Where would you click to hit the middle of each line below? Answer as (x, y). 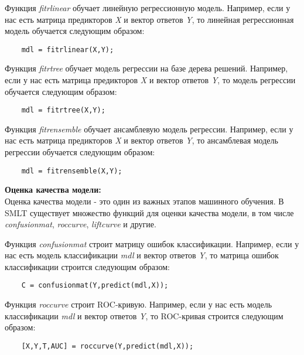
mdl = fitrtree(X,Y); (63, 110)
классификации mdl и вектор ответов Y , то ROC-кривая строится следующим (144, 315)
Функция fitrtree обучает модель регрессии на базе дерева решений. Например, (146, 68)
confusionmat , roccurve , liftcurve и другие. (81, 224)
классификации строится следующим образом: (87, 266)
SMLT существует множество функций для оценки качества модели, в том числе (149, 212)
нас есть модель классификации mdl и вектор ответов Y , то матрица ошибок (142, 255)
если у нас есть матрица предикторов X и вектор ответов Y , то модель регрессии (150, 80)
